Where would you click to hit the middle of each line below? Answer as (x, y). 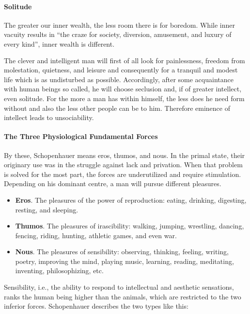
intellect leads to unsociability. (49, 117)
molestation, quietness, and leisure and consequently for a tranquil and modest (121, 70)
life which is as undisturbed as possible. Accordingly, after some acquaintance (119, 79)
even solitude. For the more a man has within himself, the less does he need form (124, 98)
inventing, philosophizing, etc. (59, 270)
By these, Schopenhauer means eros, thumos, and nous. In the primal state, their (125, 155)
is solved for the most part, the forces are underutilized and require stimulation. (123, 174)
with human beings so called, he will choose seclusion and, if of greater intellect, (123, 89)
